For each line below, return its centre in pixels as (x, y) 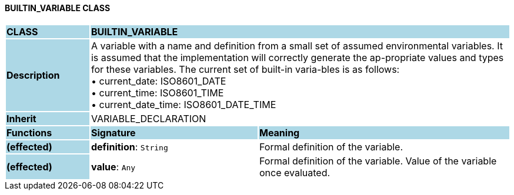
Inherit (21, 118)
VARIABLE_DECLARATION (148, 118)
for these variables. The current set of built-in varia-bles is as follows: (245, 69)
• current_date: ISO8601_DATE (158, 81)
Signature (113, 132)
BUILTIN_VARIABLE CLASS (58, 8)
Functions (29, 132)
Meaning (279, 132)
